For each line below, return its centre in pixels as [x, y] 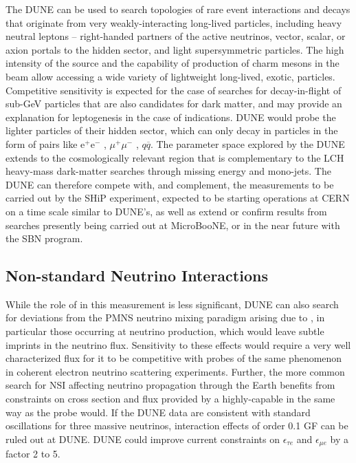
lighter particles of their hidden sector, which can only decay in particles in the [172, 130]
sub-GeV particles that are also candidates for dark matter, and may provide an [174, 104]
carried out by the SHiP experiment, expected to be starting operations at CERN [178, 198]
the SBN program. [44, 238]
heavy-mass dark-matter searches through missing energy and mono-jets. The [168, 171]
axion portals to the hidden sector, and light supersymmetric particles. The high [175, 49]
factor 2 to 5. [33, 454]
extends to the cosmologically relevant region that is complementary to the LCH [175, 157]
